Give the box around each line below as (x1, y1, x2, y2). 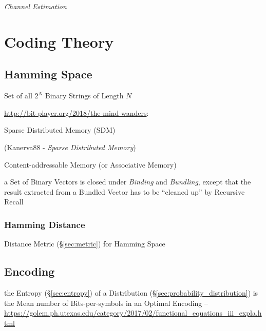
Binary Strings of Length (45, 90, 124, 101)
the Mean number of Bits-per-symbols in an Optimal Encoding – (4, 297, 208, 308)
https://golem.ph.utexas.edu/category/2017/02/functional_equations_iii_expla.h (4, 307, 262, 318)
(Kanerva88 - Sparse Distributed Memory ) (4, 141, 136, 152)
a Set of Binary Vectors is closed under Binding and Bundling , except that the (4, 176, 251, 187)
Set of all (4, 90, 32, 101)
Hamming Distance (4, 218, 85, 231)
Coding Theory (4, 31, 114, 52)
